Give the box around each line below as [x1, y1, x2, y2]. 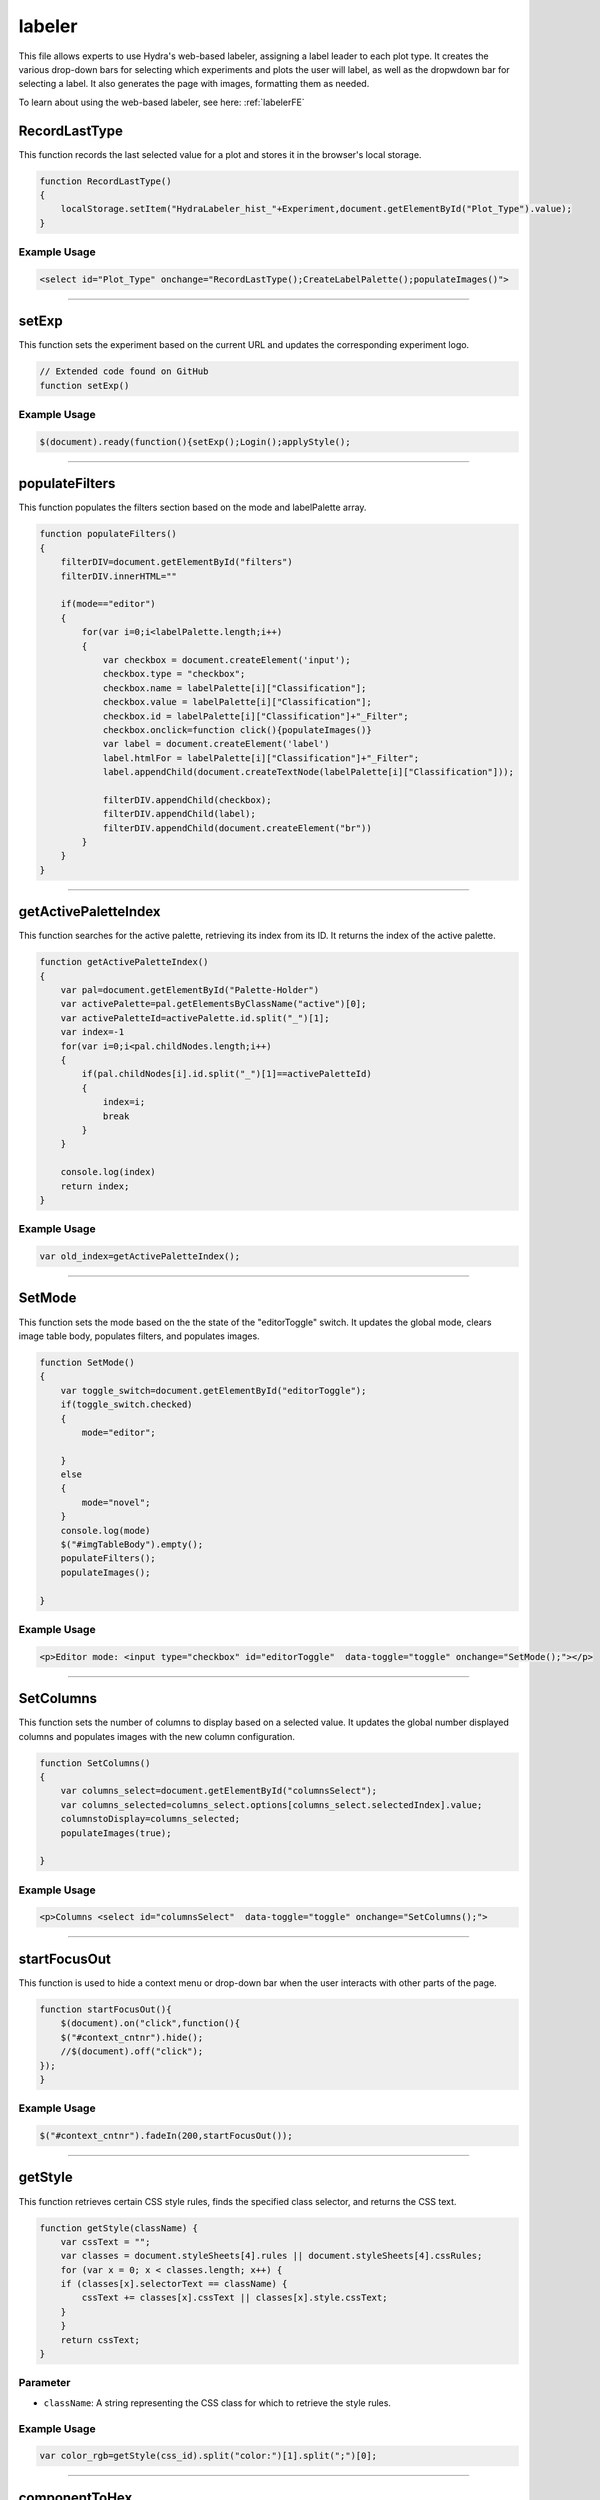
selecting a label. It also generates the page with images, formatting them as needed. [18, 78, 370, 90]
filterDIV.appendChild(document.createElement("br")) [102, 822, 372, 834]
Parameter [18, 2376, 71, 2390]
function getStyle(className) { [39, 2222, 199, 2234]
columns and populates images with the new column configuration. [18, 1730, 295, 1742]
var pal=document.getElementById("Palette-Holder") [60, 985, 320, 996]
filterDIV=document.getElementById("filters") [60, 556, 294, 568]
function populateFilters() [39, 528, 177, 540]
